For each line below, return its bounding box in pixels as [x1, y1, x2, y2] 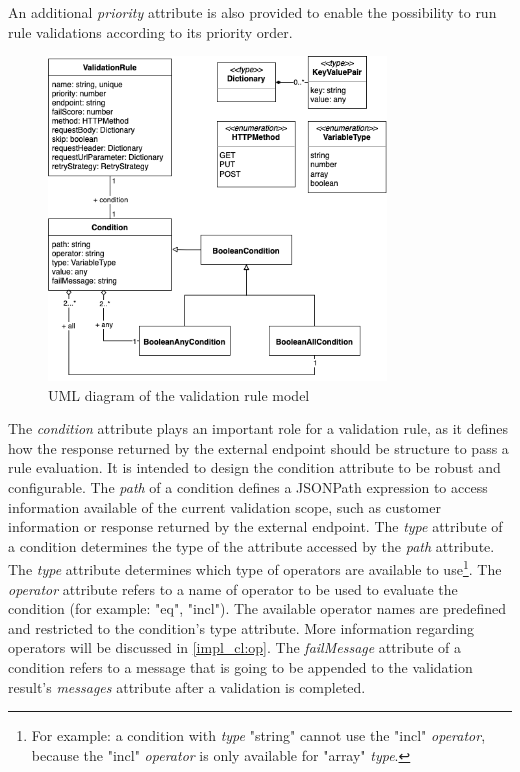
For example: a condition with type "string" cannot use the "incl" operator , [31, 725, 486, 746]
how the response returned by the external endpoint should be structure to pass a [8, 437, 509, 458]
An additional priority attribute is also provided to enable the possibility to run [8, 2, 497, 22]
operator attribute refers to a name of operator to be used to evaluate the [8, 578, 458, 599]
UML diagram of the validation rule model [48, 384, 310, 405]
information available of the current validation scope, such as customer [8, 496, 441, 517]
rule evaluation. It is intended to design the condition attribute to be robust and [8, 457, 501, 478]
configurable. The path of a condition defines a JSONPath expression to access [8, 477, 488, 498]
